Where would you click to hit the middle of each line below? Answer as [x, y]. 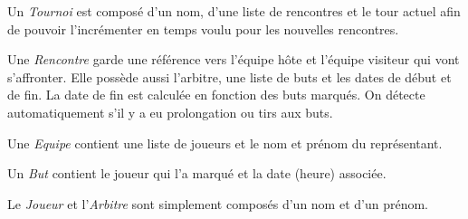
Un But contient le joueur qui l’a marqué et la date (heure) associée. [197, 173]
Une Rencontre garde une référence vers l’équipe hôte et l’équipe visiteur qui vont [234, 59]
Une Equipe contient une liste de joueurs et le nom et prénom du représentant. [225, 143]
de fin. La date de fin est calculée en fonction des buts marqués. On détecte [216, 95]
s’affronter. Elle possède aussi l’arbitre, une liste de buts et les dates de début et [229, 76]
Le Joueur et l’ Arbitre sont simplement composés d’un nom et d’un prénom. [218, 203]
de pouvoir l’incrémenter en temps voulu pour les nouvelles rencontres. [203, 29]
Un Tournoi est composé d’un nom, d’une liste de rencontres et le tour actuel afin [234, 11]
